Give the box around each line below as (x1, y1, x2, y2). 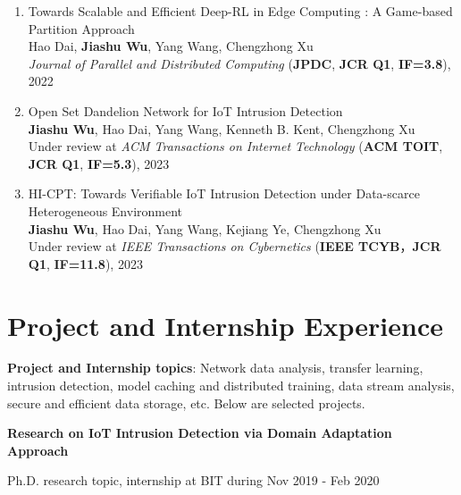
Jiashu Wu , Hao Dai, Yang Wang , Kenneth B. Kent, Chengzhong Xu (28, 119, 415, 138)
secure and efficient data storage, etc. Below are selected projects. (7, 393, 365, 412)
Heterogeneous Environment (28, 201, 183, 220)
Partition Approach (28, 19, 135, 38)
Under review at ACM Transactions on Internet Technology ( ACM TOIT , (28, 137, 443, 155)
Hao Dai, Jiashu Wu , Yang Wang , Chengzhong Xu (28, 37, 314, 55)
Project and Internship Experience (7, 306, 443, 343)
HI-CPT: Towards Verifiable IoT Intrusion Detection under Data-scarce (28, 184, 420, 203)
